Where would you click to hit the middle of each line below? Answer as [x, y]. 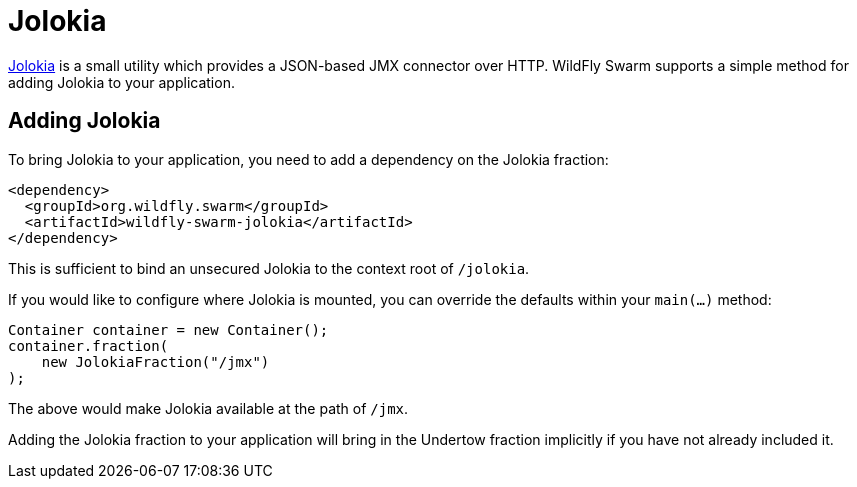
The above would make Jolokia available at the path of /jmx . [208, 408]
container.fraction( [88, 345]
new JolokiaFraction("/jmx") [155, 361]
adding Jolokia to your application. [121, 82]
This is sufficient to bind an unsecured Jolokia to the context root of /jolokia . [269, 268]
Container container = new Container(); [168, 329]
